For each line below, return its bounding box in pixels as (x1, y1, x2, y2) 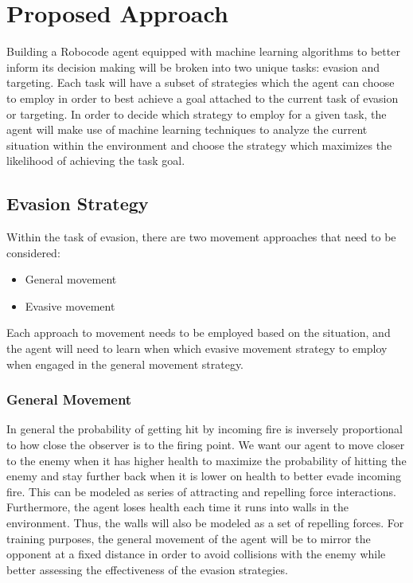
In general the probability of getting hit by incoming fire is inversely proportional (6, 421, 403, 437)
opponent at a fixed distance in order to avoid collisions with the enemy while (6, 546, 386, 562)
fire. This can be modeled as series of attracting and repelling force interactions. (6, 483, 396, 499)
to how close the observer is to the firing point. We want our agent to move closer (6, 436, 405, 453)
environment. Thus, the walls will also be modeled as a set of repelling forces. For (6, 515, 404, 531)
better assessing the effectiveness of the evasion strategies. (6, 561, 288, 577)
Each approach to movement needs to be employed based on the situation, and (6, 324, 391, 341)
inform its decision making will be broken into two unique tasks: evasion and (6, 58, 380, 75)
